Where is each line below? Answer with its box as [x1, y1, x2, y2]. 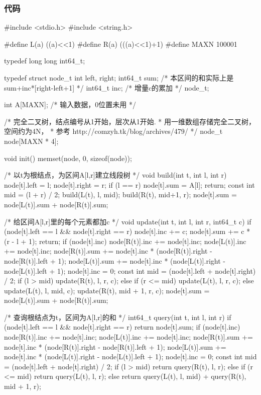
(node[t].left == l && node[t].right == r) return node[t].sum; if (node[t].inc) [4, 322, 240, 332]
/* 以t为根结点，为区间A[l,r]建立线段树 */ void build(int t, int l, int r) [4, 170, 227, 180]
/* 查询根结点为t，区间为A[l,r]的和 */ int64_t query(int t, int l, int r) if [4, 311, 231, 322]
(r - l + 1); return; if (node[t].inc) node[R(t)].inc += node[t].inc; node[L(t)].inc [4, 235, 246, 246]
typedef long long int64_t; [4, 55, 85, 66]
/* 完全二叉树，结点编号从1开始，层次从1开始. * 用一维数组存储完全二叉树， [4, 116, 255, 126]
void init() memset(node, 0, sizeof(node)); [4, 152, 132, 163]
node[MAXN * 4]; [4, 135, 59, 146]
